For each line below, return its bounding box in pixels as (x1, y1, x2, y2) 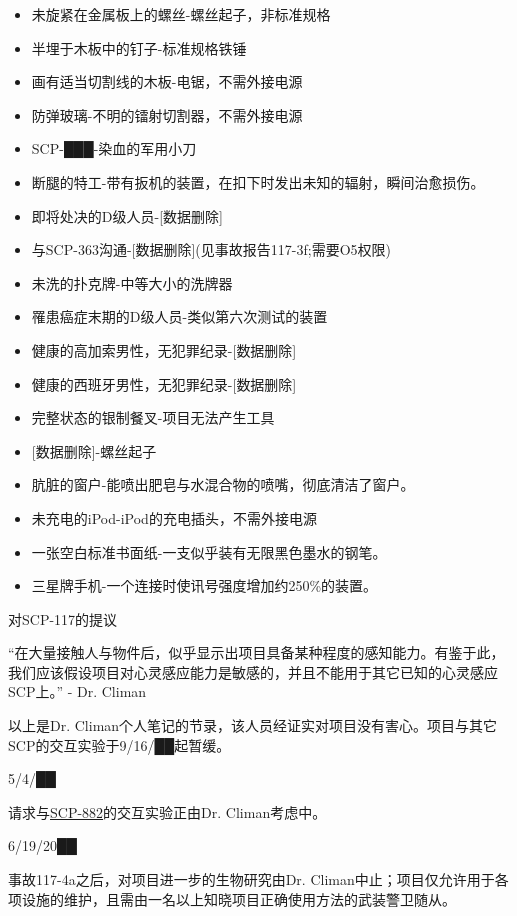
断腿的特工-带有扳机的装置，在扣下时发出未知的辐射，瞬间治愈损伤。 (31, 171, 485, 192)
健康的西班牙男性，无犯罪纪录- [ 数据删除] (31, 373, 297, 394)
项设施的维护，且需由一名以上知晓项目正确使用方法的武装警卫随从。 (8, 888, 456, 909)
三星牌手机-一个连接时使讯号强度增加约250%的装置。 (31, 575, 378, 596)
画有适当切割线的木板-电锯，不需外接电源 (31, 71, 303, 92)
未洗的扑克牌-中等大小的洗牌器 (31, 272, 233, 293)
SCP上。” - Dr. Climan (8, 681, 147, 702)
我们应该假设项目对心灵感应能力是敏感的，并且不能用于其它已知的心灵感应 (8, 661, 498, 682)
